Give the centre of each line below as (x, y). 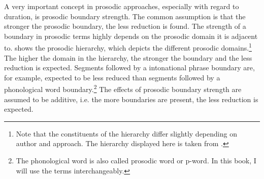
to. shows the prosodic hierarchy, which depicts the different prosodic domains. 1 (128, 47)
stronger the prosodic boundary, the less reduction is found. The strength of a (125, 26)
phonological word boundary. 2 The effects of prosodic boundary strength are (123, 88)
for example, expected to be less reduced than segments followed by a (112, 77)
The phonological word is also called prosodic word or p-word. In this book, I (136, 161)
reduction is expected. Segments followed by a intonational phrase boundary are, (129, 68)
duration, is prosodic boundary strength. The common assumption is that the (125, 16)
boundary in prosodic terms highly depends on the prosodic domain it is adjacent (131, 36)
